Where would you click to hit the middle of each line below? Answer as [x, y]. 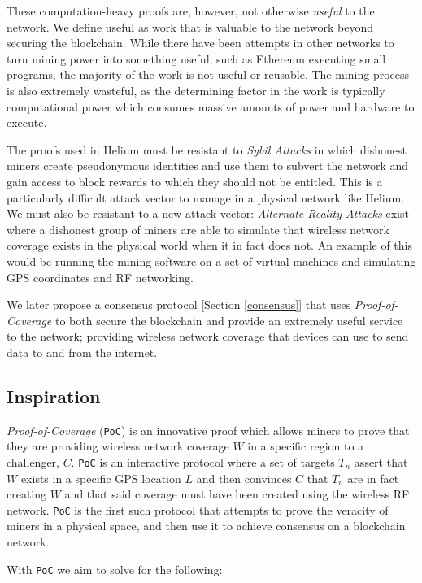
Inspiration [54, 396]
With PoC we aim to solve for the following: [115, 569]
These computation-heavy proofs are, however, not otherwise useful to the [191, 11]
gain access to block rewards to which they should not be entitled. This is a [195, 181]
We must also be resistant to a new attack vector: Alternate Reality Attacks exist [208, 213]
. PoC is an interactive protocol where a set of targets [203, 461]
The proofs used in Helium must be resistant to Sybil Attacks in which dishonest [207, 149]
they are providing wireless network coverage [118, 446]
